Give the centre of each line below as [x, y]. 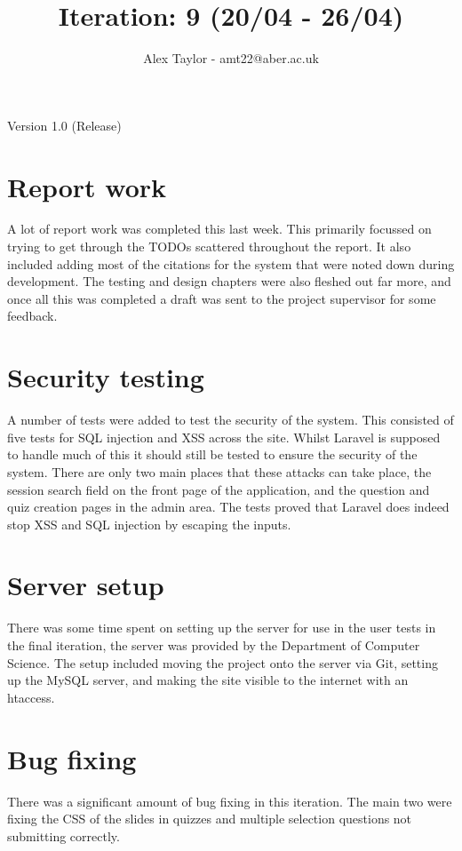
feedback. [32, 316]
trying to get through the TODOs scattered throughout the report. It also [209, 247]
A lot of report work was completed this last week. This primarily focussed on [219, 229]
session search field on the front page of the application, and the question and [219, 489]
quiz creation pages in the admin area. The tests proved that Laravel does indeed [228, 507]
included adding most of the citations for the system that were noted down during [231, 263]
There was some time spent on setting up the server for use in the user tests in [222, 628]
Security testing [106, 377]
